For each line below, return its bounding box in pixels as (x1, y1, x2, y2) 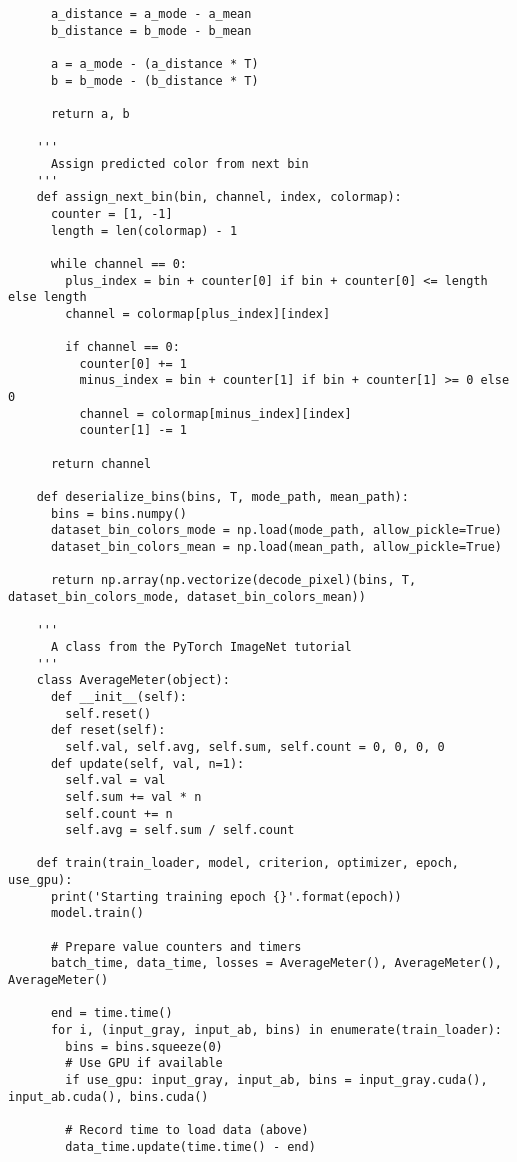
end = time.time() (50, 1006, 173, 1021)
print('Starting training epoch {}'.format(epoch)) (50, 889, 402, 904)
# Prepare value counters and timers (50, 939, 302, 954)
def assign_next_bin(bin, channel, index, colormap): (36, 190, 402, 205)
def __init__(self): (50, 689, 187, 704)
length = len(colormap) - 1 (50, 223, 238, 238)
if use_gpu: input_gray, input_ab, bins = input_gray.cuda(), (65, 1073, 488, 1087)
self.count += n (65, 806, 173, 821)
